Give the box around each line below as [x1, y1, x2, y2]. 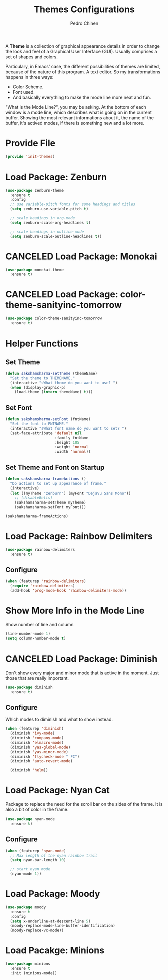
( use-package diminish [5, 685, 53, 690]
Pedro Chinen [70, 20, 99, 26]
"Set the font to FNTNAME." [10, 421, 69, 426]
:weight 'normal [54, 445, 89, 450]
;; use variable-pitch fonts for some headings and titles [10, 202, 136, 207]
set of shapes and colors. [5, 54, 58, 60]
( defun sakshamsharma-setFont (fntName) [5, 417, 91, 422]
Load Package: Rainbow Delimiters [5, 531, 153, 542]
